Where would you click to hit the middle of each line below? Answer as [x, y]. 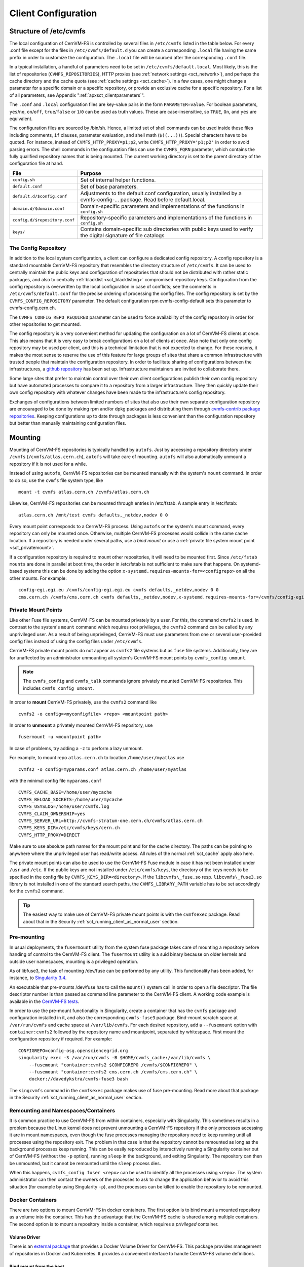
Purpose [91, 173]
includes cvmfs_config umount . [59, 688]
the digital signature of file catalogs [122, 235]
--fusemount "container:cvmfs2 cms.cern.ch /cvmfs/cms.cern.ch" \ [113, 1072]
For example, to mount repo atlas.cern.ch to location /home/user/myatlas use [97, 758]
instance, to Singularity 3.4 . [38, 978]
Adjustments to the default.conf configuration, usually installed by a [161, 193]
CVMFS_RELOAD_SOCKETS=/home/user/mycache [70, 799]
